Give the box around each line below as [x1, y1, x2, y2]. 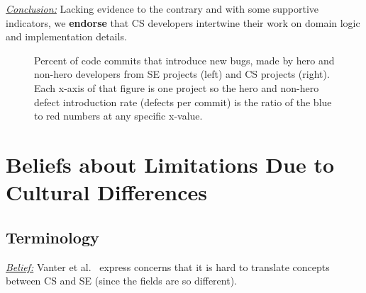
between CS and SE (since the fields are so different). [6, 273, 237, 288]
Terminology [6, 226, 99, 248]
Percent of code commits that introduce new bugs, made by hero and [34, 52, 335, 67]
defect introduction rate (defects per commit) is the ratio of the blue [34, 94, 332, 109]
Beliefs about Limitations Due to [6, 149, 335, 178]
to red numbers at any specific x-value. [34, 108, 203, 123]
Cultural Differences [6, 178, 207, 207]
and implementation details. [6, 29, 127, 44]
